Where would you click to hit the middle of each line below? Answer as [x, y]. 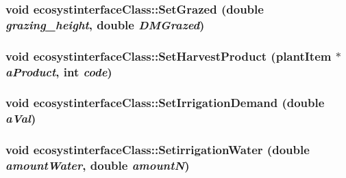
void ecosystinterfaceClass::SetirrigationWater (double [158, 150]
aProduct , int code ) [59, 71]
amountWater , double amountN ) [98, 165]
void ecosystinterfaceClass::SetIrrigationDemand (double [165, 103]
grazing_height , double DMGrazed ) [105, 24]
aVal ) [21, 118]
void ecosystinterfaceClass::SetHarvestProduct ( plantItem [169, 56]
